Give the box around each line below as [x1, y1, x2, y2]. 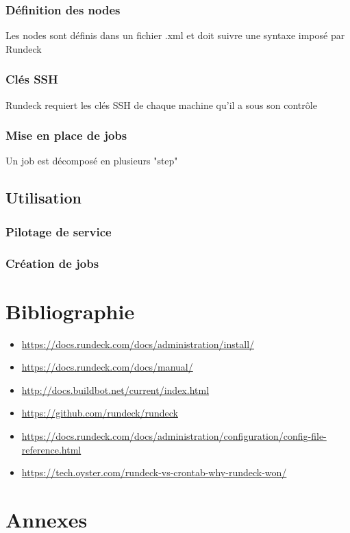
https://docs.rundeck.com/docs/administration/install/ [21, 336, 255, 351]
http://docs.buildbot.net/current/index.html [21, 382, 210, 397]
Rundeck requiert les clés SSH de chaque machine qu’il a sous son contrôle [5, 97, 317, 112]
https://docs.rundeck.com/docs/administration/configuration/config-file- [21, 429, 327, 443]
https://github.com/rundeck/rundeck [21, 406, 178, 420]
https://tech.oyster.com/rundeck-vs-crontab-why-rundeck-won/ [21, 465, 287, 480]
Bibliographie [5, 297, 135, 325]
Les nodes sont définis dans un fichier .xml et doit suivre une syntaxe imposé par [5, 28, 345, 42]
